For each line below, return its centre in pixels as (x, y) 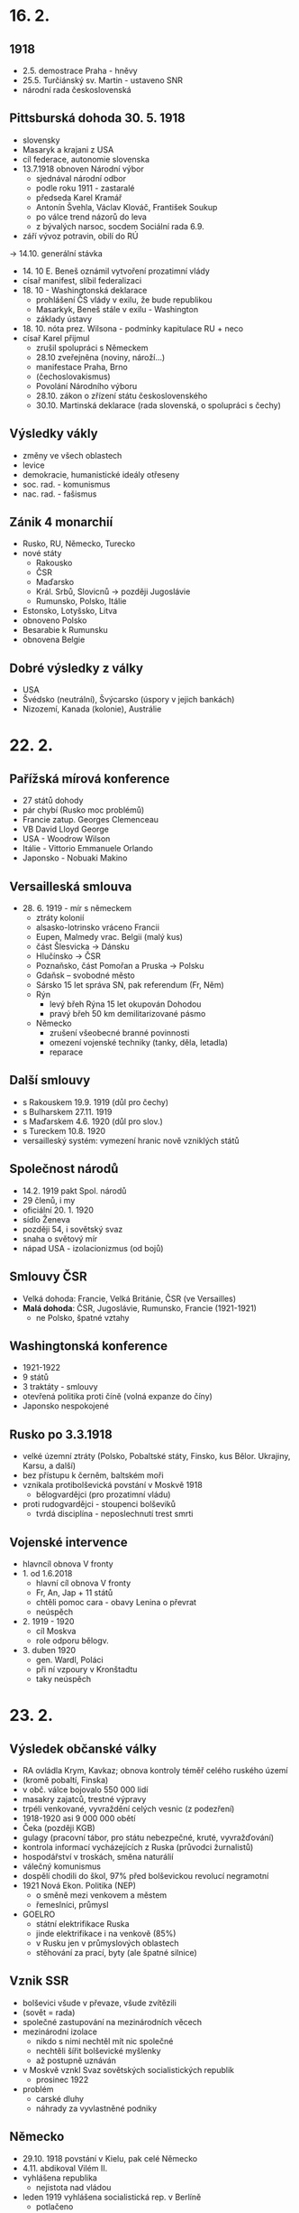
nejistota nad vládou (73, 2187)
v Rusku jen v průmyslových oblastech (107, 1943)
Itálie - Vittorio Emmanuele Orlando (87, 849)
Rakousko (54, 563)
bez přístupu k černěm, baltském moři (93, 1475)
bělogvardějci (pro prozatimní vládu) (103, 1494)
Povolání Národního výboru (86, 386)
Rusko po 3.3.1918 (61, 1434)
